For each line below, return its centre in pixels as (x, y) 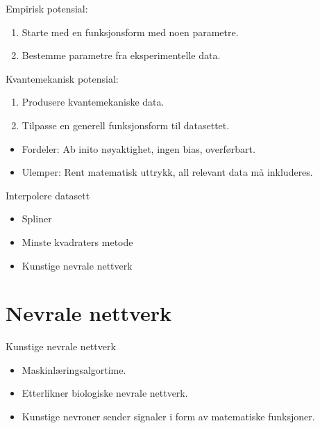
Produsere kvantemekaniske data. (93, 102)
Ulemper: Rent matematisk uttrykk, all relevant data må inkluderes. (167, 172)
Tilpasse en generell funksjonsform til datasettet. (126, 125)
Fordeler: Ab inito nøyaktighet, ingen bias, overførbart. (138, 148)
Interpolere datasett (48, 195)
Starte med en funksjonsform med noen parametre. (130, 32)
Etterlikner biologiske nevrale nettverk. (105, 393)
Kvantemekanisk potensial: (62, 78)
